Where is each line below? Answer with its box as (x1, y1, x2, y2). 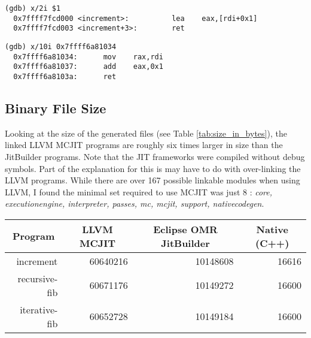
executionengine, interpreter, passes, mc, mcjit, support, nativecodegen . (5, 197, 264, 210)
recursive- (17, 271, 58, 285)
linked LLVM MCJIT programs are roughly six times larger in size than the (5, 138, 283, 151)
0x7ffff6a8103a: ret (13, 72, 117, 81)
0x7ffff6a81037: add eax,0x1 (13, 62, 163, 71)
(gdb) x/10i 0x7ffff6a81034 (5, 42, 117, 51)
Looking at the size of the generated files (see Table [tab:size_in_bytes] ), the (5, 126, 287, 139)
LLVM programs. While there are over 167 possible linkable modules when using (5, 174, 300, 186)
